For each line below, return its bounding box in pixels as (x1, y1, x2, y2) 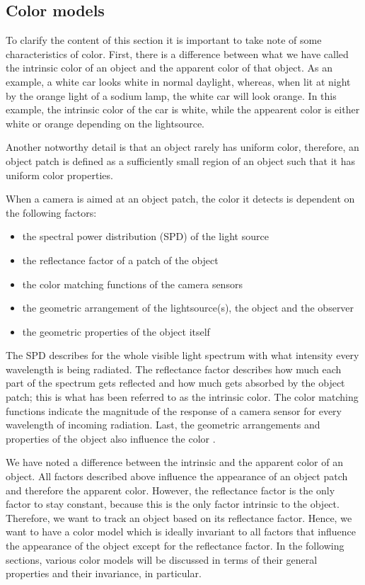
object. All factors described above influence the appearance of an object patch (6, 469, 348, 484)
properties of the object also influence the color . (6, 431, 216, 445)
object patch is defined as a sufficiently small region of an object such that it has (6, 153, 355, 168)
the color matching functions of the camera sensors (22, 276, 243, 291)
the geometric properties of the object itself (22, 324, 210, 339)
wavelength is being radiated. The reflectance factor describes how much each (6, 361, 342, 376)
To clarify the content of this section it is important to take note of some (6, 33, 322, 47)
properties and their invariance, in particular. (6, 566, 202, 581)
